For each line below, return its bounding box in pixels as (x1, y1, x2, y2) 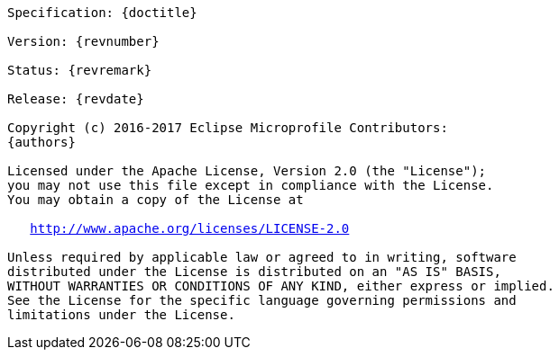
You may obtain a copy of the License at (7, 192, 304, 207)
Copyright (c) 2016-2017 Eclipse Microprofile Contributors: (7, 120, 448, 135)
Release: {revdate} (7, 92, 144, 106)
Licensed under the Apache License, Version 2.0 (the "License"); (7, 164, 487, 178)
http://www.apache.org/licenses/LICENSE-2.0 (30, 221, 350, 236)
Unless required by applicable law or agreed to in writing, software (7, 250, 517, 264)
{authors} (7, 135, 76, 149)
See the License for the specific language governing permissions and (7, 293, 517, 308)
